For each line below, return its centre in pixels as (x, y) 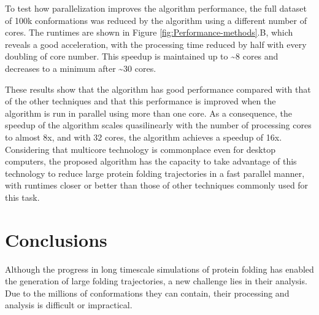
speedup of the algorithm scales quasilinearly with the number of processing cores (158, 125)
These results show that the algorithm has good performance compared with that (158, 89)
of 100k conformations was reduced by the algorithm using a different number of (156, 20)
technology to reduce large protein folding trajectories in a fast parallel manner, (155, 173)
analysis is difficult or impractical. (69, 305)
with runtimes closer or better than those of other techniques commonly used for (157, 185)
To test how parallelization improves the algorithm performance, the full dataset (156, 8)
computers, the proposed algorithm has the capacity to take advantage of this (151, 161)
